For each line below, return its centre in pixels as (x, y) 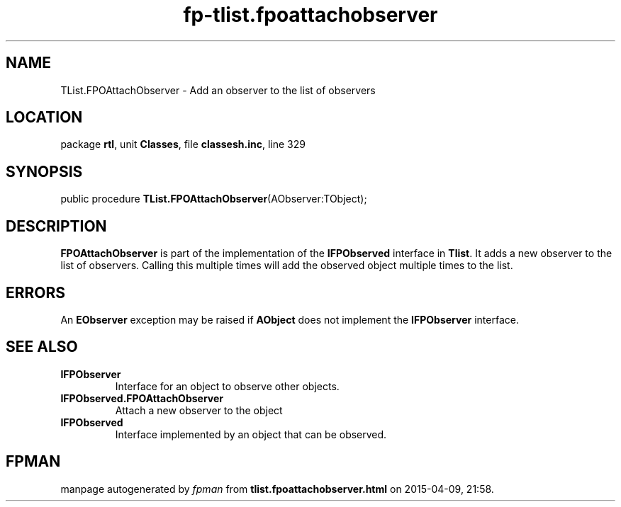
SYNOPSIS (44, 171)
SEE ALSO (42, 347)
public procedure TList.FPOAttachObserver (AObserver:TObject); (214, 199)
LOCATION (44, 118)
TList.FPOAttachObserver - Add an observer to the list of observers (218, 90)
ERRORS (36, 292)
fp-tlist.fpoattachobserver (310, 15)
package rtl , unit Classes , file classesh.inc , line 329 (183, 144)
